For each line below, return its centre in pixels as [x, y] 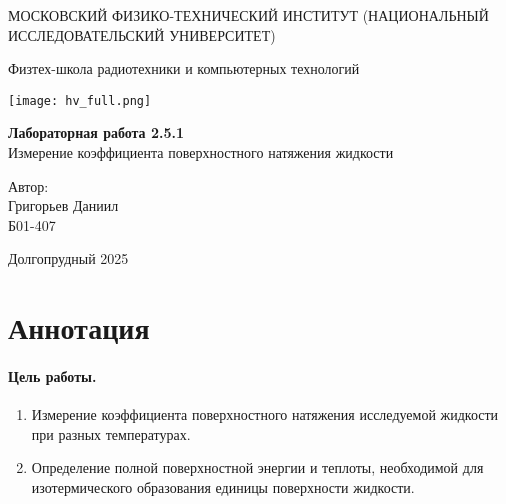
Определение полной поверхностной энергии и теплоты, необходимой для [257, 467]
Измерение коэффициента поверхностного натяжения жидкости [201, 152]
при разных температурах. [111, 433]
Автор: [28, 185]
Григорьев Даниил [63, 205]
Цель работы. [52, 375]
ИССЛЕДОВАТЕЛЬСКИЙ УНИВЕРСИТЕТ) [142, 34]
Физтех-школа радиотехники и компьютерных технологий [184, 68]
